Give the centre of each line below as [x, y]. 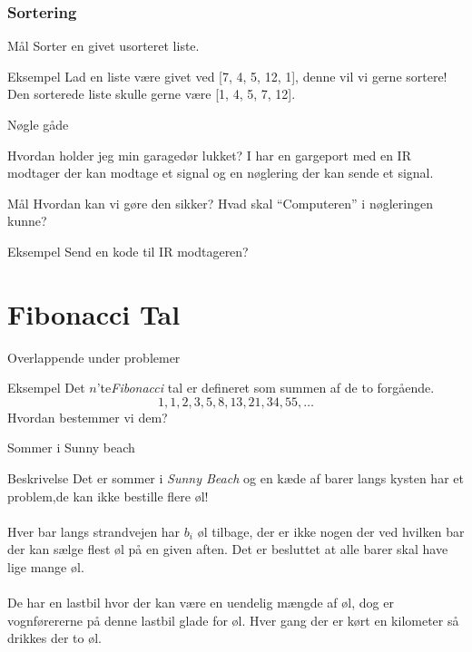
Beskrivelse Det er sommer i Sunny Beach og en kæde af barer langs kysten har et [236, 478]
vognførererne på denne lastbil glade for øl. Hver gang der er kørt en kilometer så [233, 620]
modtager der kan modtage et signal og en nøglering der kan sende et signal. [221, 173]
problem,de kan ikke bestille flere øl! [108, 496]
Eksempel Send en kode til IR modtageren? [128, 251]
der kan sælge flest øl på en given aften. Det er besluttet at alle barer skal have [228, 549]
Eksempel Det [46, 388]
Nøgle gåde [38, 124]
